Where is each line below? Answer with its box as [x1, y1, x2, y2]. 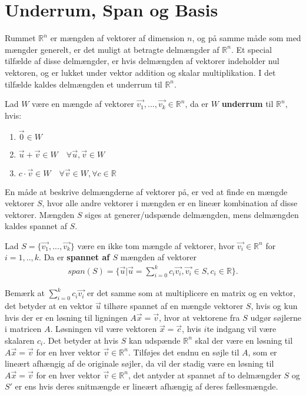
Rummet [5, 32, 36, 44]
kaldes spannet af [5, 220, 67, 232]
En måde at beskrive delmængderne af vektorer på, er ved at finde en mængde [5, 185, 288, 197]
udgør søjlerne [250, 311, 301, 323]
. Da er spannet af [39, 251, 110, 263]
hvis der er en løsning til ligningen [5, 311, 128, 323]
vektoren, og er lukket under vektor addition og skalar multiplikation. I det [5, 66, 276, 78]
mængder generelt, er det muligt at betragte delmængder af [5, 43, 219, 55]
